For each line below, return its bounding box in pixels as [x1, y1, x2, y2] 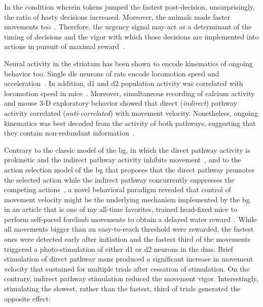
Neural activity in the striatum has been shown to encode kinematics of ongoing [4, 58, 253, 68]
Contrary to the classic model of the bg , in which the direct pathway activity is [4, 144, 250, 155]
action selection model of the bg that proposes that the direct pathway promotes [4, 164, 254, 174]
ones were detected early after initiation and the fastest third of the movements [4, 234, 251, 244]
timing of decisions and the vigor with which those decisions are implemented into [4, 31, 259, 41]
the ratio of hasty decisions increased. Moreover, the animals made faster [4, 11, 231, 22]
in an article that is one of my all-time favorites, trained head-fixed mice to [4, 204, 237, 214]
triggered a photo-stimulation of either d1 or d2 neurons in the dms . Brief [4, 243, 233, 254]
